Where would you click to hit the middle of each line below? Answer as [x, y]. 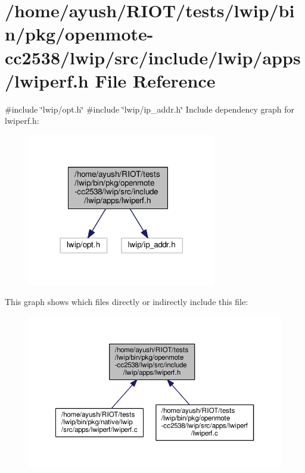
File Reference [155, 80]
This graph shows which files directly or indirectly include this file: [127, 302]
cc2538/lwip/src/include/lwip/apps [153, 57]
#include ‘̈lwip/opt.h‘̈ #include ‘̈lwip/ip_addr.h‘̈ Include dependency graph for [150, 109]
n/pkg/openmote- [79, 34]
